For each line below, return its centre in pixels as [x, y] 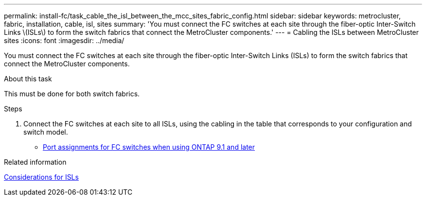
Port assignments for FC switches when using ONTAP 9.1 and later [149, 147]
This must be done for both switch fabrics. [72, 94]
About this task [28, 79]
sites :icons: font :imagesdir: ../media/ [64, 40]
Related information [35, 162]
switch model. [46, 132]
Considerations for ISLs [41, 177]
